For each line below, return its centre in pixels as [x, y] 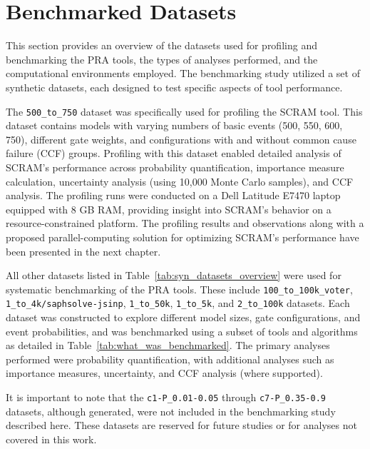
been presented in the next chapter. [83, 251]
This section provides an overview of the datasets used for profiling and [161, 45]
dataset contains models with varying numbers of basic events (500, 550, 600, [174, 125]
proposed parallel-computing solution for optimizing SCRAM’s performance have [183, 237]
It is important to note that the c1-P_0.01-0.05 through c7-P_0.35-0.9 [166, 397]
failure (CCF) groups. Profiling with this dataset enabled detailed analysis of [174, 153]
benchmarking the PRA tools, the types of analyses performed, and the [162, 59]
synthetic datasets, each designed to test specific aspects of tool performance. [174, 87]
